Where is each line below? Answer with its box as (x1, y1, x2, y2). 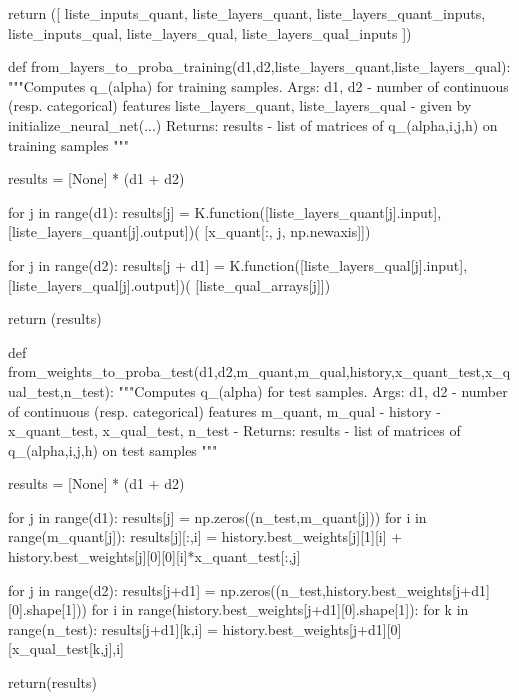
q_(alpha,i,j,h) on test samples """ (8, 439, 218, 460)
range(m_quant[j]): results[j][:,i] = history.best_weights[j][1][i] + (8, 526, 403, 547)
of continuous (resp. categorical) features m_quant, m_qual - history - (8, 400, 441, 421)
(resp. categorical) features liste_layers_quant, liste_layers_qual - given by (8, 95, 472, 116)
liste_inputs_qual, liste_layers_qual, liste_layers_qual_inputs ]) (8, 22, 412, 43)
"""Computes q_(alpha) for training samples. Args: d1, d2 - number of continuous (8, 75, 509, 96)
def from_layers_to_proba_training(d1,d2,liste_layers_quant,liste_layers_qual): (8, 56, 511, 77)
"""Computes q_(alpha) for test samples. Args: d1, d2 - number (118, 380, 508, 401)
